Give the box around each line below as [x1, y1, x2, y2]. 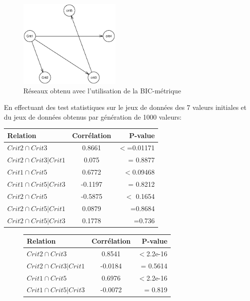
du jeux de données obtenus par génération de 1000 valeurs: [4, 111, 182, 122]
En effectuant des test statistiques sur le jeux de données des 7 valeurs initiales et [4, 102, 247, 112]
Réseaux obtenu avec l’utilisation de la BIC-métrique [23, 86, 181, 96]
